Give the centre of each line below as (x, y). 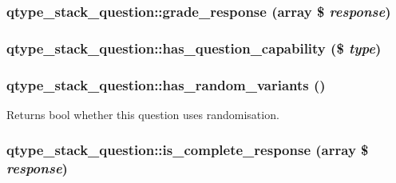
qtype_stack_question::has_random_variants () (166, 84)
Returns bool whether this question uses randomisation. (143, 114)
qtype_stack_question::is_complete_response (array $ (188, 150)
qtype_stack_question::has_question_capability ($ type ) (194, 48)
